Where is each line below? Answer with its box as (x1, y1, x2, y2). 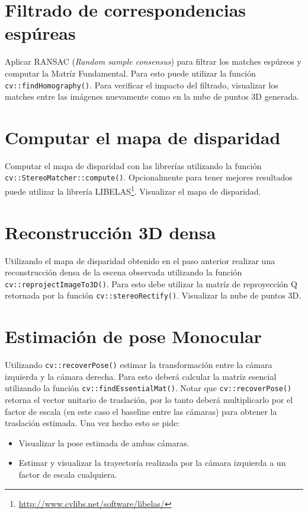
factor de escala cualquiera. (18, 468, 117, 480)
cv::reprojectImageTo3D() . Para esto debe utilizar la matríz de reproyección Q (5, 277, 297, 290)
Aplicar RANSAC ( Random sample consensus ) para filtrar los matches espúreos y (5, 55, 301, 68)
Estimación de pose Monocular (5, 324, 262, 348)
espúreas (5, 21, 76, 45)
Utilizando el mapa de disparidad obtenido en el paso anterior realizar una (5, 254, 275, 266)
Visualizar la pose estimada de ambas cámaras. (18, 436, 190, 449)
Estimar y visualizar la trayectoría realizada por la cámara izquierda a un (18, 456, 286, 469)
